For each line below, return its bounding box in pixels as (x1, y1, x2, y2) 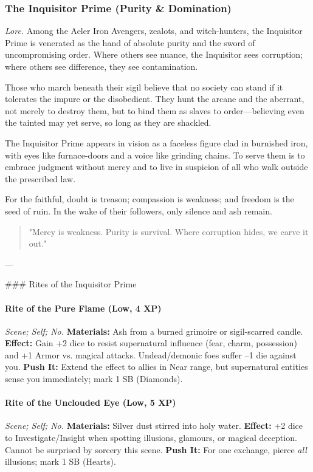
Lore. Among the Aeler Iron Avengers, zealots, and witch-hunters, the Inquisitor (5, 24, 303, 37)
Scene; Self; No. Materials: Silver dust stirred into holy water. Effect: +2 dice (5, 419, 303, 432)
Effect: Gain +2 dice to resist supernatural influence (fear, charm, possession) (5, 337, 297, 349)
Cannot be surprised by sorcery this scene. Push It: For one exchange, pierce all (5, 443, 307, 456)
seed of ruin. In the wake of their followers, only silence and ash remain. (5, 204, 272, 217)
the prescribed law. (5, 172, 76, 185)
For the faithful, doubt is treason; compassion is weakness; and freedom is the (5, 193, 294, 205)
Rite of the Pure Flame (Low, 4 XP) (5, 301, 162, 314)
